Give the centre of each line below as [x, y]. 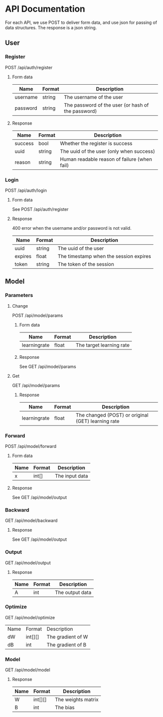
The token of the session [86, 264]
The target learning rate [103, 345]
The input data [72, 476]
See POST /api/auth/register [40, 209]
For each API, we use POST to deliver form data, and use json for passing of [81, 22]
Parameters [19, 295]
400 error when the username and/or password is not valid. [72, 228]
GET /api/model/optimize [30, 617]
